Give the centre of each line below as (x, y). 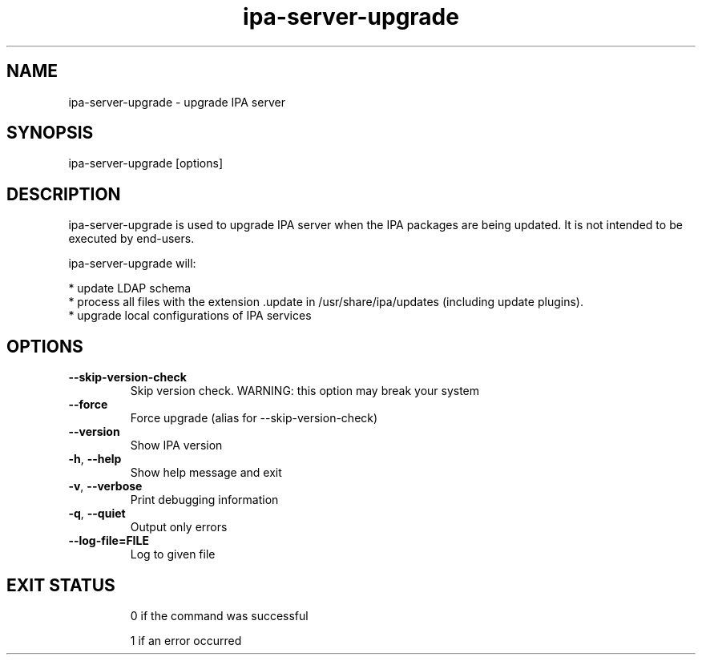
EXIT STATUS (61, 585)
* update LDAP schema (130, 288)
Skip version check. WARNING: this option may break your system (305, 391)
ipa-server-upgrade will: (132, 264)
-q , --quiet (97, 514)
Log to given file (173, 554)
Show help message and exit (206, 473)
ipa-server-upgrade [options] (146, 163)
